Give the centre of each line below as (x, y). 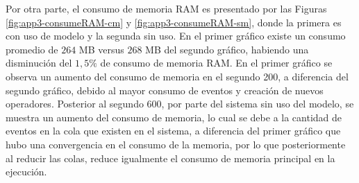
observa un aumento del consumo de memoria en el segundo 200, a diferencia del (177, 76)
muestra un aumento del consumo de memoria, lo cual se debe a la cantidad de (174, 117)
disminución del (39, 63)
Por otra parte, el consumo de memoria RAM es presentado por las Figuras (166, 8)
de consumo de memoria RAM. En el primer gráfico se (216, 63)
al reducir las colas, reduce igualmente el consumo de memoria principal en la (170, 158)
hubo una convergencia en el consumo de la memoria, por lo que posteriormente (176, 144)
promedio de (32, 49)
